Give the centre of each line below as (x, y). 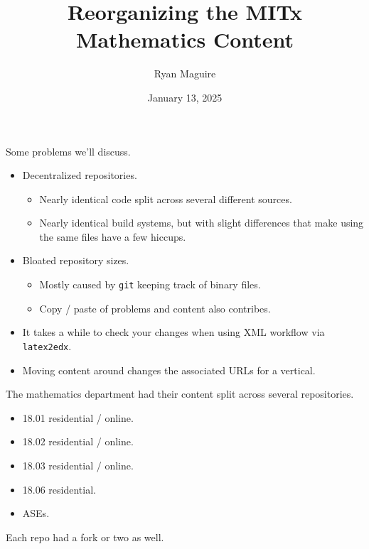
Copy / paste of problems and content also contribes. (155, 308)
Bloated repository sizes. (76, 260)
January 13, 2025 (185, 97)
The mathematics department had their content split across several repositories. (180, 394)
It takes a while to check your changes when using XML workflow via (173, 332)
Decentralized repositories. (80, 175)
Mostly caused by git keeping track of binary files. (150, 284)
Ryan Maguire (185, 74)
